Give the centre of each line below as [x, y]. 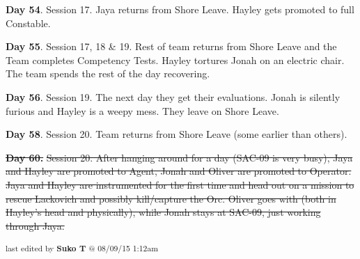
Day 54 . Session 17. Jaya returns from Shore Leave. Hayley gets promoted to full [180, 9]
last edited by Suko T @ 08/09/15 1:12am [82, 248]
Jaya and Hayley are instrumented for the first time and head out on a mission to [180, 184]
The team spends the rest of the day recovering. [108, 73]
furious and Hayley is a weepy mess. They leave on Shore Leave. [142, 110]
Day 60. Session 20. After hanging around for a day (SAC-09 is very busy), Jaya [179, 157]
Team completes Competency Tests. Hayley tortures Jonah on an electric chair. [175, 60]
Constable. [28, 23]
